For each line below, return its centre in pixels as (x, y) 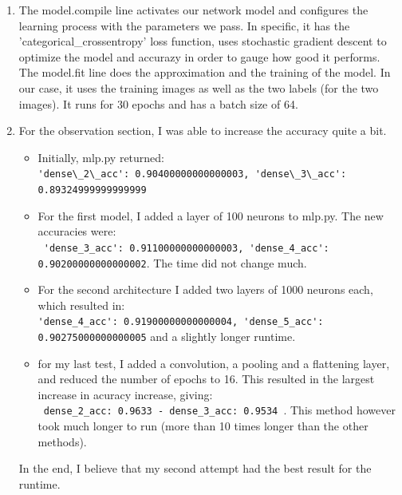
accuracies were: (77, 231)
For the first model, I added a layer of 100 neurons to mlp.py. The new (211, 215)
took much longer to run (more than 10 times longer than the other (203, 426)
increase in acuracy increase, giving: (125, 394)
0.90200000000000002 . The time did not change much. (172, 262)
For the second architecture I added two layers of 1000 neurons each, (205, 289)
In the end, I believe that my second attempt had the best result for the (195, 468)
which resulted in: (81, 305)
